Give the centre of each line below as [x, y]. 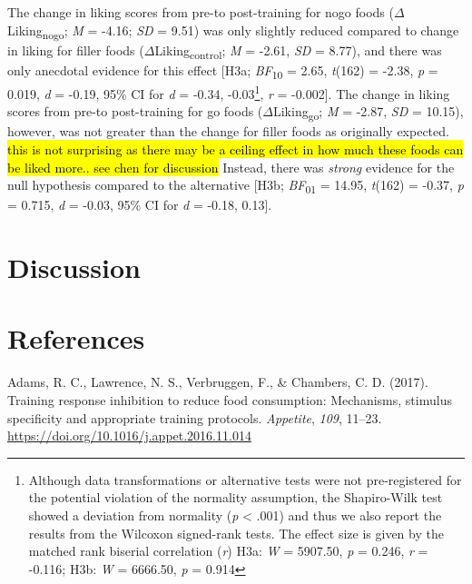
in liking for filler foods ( [76, 49]
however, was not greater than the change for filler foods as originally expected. [228, 131]
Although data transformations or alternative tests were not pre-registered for [245, 479]
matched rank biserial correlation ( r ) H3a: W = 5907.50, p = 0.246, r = [228, 551]
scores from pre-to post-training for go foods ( [135, 111]
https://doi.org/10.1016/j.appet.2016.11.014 [129, 436]
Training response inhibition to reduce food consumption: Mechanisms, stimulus [230, 399]
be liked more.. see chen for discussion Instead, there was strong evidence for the [231, 167]
